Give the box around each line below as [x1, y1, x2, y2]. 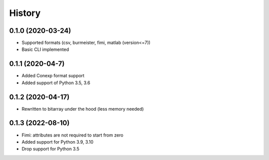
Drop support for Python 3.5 [21, 146, 80, 152]
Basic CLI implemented [21, 46, 69, 52]
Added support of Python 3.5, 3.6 [21, 80, 91, 86]
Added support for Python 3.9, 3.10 [21, 139, 94, 145]
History [9, 7, 41, 18]
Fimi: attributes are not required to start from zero [21, 132, 124, 138]
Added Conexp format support [21, 73, 85, 79]
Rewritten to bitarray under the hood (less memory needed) [21, 106, 144, 112]
